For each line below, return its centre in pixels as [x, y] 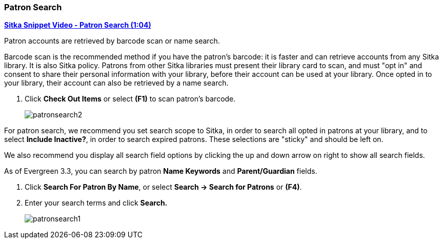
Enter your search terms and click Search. [96, 203]
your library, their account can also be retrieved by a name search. [116, 83]
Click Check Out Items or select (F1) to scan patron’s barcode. [130, 99]
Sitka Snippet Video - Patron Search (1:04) [78, 25]
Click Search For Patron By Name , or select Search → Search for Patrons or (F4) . [163, 187]
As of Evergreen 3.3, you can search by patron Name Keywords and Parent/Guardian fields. [161, 171]
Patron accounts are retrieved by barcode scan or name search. [112, 41]
